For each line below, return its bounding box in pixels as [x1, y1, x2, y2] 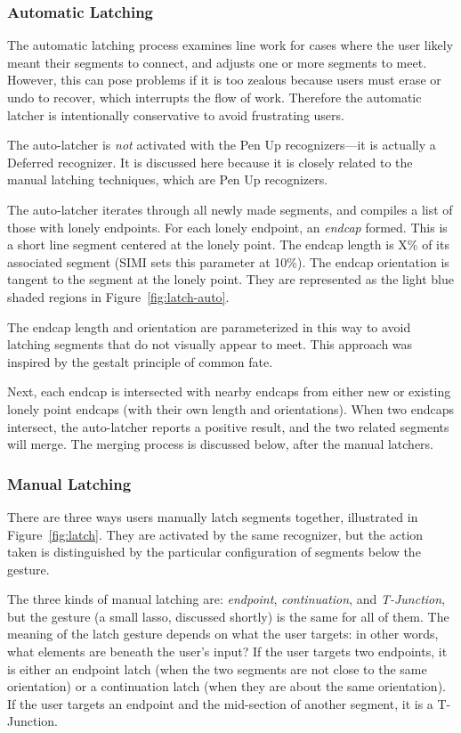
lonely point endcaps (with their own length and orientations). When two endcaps [7, 399, 455, 418]
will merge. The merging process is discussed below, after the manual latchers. [7, 435, 434, 453]
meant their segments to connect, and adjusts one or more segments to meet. [7, 53, 427, 71]
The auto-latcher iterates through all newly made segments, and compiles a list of [7, 200, 453, 218]
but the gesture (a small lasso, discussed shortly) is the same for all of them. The [7, 607, 449, 625]
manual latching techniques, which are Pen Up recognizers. [7, 170, 328, 189]
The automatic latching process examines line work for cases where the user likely [7, 36, 454, 54]
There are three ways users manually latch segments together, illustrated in [7, 507, 418, 525]
